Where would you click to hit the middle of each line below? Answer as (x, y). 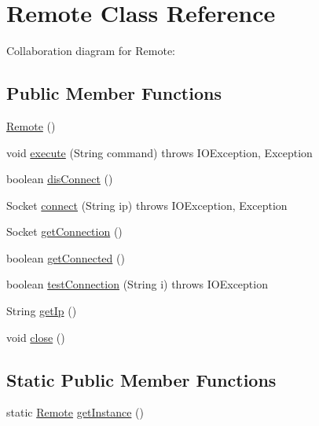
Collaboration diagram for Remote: (91, 51)
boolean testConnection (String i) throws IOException (137, 284)
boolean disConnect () (60, 179)
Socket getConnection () (64, 231)
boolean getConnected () (66, 257)
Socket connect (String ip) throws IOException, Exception (147, 205)
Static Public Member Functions (141, 379)
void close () (36, 337)
